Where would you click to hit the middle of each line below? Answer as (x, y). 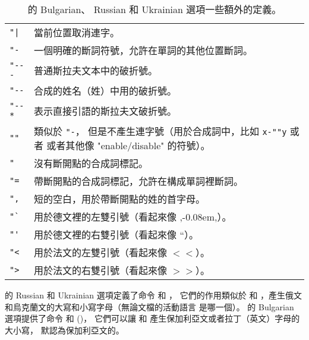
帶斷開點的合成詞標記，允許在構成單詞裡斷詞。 (139, 181)
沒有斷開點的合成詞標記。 (91, 163)
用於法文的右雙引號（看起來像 (101, 270)
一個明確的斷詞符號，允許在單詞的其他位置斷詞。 (144, 50)
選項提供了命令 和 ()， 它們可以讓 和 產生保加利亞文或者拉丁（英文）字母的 (152, 318)
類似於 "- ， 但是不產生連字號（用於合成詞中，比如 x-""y (160, 131)
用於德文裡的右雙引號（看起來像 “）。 (116, 234)
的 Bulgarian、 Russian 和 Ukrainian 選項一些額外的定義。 (154, 9)
